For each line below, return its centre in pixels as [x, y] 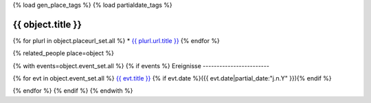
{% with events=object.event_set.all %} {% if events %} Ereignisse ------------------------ [141, 65]
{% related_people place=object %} [64, 53]
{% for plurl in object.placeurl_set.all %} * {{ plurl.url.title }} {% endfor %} [116, 40]
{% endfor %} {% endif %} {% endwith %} [73, 91]
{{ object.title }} [47, 24]
